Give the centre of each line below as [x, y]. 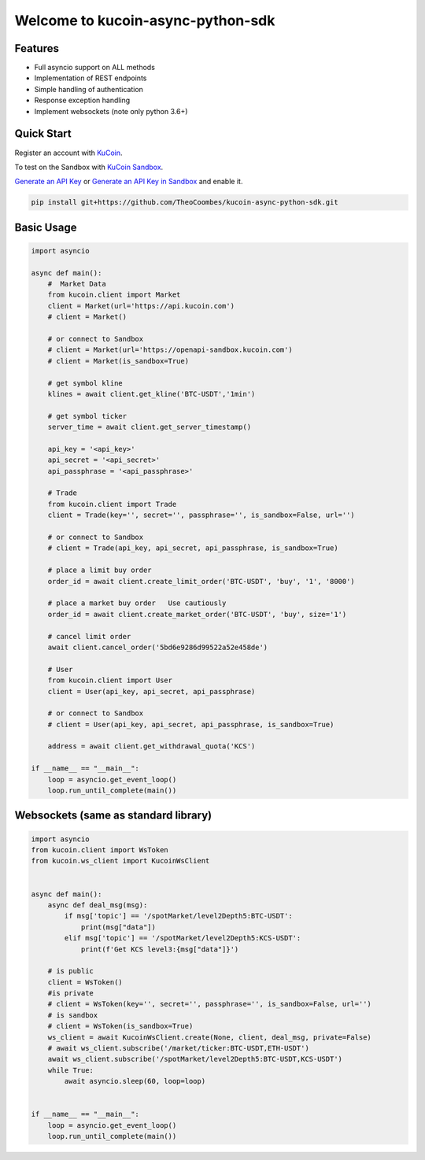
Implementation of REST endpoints [91, 78]
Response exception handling [82, 100]
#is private [71, 993]
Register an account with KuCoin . [68, 153]
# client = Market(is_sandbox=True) [118, 361]
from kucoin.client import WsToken [100, 850]
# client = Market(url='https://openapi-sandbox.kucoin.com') [170, 350]
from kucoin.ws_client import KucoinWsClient [120, 861]
